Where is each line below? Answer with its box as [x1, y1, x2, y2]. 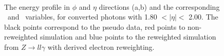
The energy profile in [4, 1, 70, 12]
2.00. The [189, 11, 218, 22]
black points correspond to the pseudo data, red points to [4, 21, 185, 32]
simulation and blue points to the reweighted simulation [40, 31, 216, 42]
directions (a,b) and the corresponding [99, 1, 220, 12]
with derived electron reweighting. [47, 41, 155, 52]
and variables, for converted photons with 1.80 [7, 11, 157, 22]
